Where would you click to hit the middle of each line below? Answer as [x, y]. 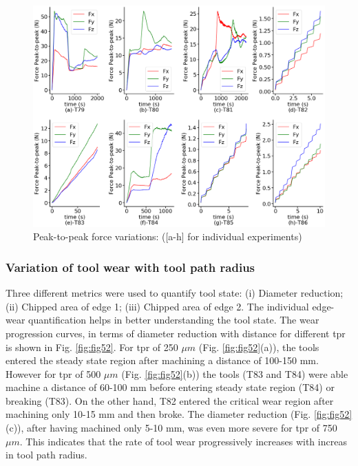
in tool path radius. [46, 455]
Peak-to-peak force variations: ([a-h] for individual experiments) [168, 236]
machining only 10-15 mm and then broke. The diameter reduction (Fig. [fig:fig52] [179, 414]
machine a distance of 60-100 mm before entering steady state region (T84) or [170, 387]
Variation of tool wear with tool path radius [130, 267]
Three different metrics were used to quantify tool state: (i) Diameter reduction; [175, 293]
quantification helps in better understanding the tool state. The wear [174, 320]
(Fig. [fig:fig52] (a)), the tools [259, 347]
